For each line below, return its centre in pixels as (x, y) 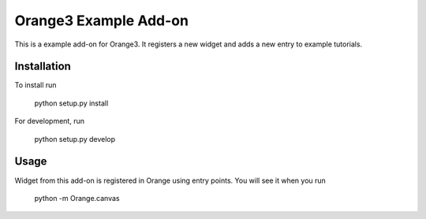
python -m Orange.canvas (77, 198)
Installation (43, 67)
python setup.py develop (75, 139)
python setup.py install (71, 103)
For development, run (49, 121)
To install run (35, 85)
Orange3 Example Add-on (102, 20)
